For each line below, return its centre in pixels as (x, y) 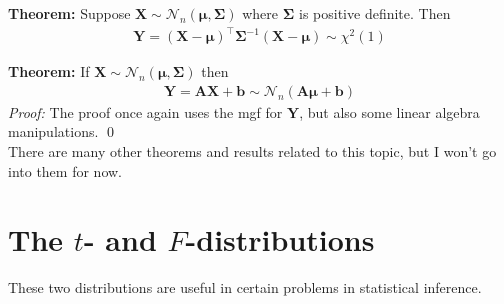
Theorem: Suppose (69, 13)
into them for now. (65, 170)
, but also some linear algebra (389, 111)
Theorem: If (49, 71)
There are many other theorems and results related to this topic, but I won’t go (252, 150)
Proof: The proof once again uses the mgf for (145, 111)
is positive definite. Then (375, 13)
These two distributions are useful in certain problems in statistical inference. (245, 287)
